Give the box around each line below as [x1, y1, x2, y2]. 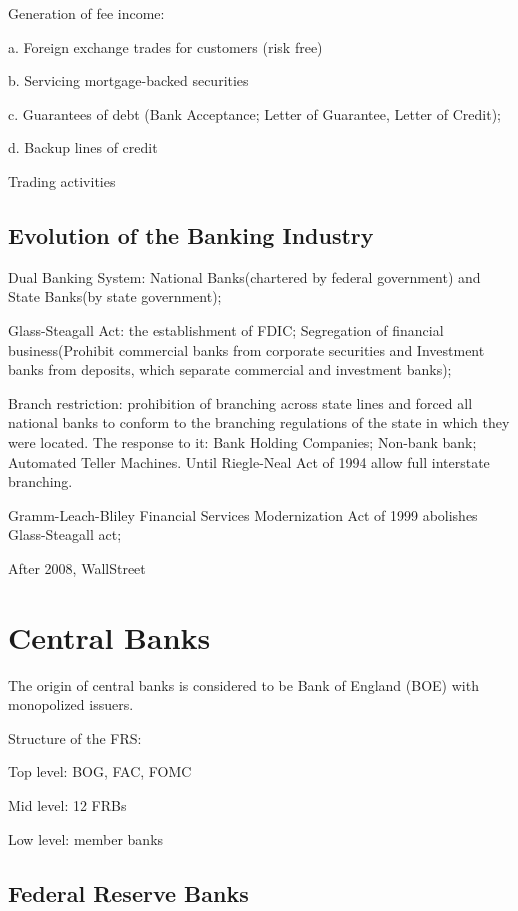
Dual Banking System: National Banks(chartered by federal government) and [8, 266, 481, 287]
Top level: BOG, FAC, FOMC [8, 761, 192, 782]
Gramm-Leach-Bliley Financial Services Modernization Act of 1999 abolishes [8, 504, 478, 525]
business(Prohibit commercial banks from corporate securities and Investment [8, 339, 485, 360]
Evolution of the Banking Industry [8, 219, 374, 250]
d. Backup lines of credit [8, 137, 158, 158]
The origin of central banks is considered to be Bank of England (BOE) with [8, 674, 479, 695]
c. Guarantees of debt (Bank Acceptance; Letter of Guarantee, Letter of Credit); [8, 103, 501, 124]
